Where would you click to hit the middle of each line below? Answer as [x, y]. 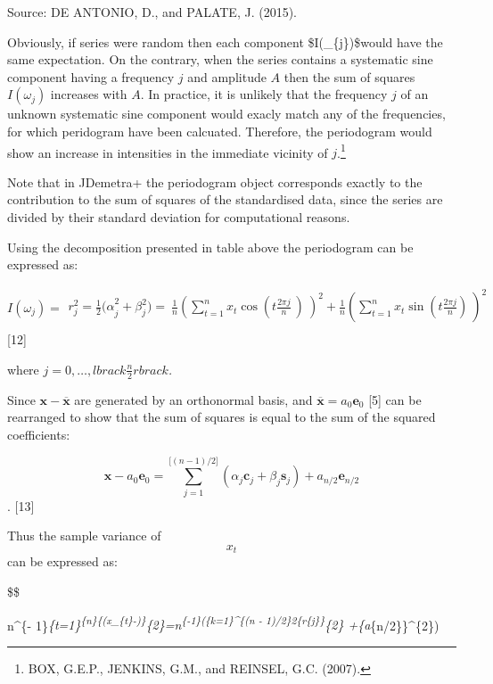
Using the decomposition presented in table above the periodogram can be [210, 247]
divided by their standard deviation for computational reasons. [179, 217]
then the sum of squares [349, 76]
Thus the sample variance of [84, 536]
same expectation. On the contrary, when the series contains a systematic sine [220, 59]
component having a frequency [91, 76]
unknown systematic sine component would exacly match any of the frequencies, [226, 114]
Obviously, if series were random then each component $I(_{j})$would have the [225, 41]
